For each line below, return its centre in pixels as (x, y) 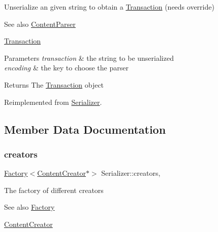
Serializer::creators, (131, 173)
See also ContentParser (40, 24)
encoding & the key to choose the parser (66, 68)
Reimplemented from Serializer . (53, 102)
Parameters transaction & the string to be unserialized (89, 57)
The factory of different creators (54, 190)
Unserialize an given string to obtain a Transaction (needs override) (109, 7)
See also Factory (29, 207)
